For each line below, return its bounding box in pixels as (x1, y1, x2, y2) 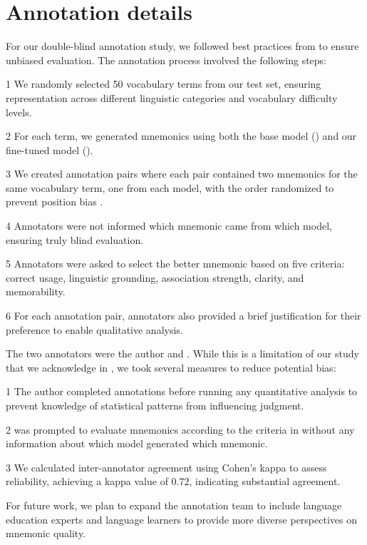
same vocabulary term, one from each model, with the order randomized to (6, 180, 334, 195)
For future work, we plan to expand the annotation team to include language (6, 497, 342, 512)
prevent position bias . (6, 194, 103, 209)
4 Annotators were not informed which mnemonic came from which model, (6, 218, 332, 233)
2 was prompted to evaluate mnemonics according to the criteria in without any (6, 422, 355, 437)
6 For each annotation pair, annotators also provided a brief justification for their (6, 308, 361, 323)
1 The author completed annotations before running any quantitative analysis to (6, 384, 358, 399)
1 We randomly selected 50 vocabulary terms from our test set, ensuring (6, 76, 321, 91)
